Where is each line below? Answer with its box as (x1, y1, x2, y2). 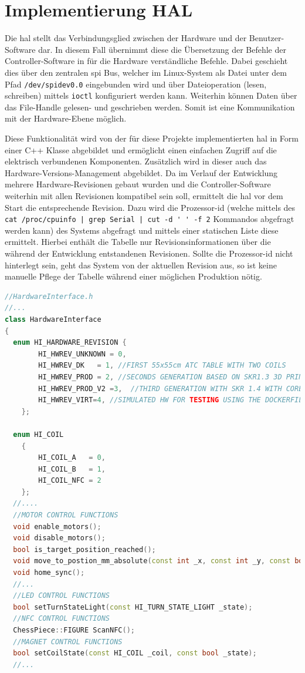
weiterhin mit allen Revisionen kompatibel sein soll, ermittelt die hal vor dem (5, 189, 283, 201)
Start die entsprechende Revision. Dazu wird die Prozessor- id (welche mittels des (5, 201, 296, 213)
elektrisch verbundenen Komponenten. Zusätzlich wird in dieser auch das (5, 155, 267, 167)
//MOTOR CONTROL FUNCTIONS (13, 511, 118, 520)
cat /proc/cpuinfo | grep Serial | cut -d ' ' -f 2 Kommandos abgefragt (5, 213, 294, 225)
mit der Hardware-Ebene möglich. (5, 112, 127, 124)
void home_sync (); (13, 568, 85, 577)
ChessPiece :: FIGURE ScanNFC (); (13, 626, 135, 634)
